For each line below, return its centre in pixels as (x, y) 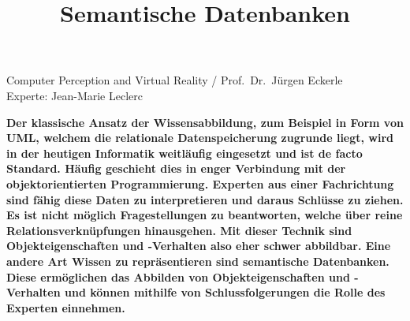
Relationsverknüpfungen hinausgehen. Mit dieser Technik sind (179, 230)
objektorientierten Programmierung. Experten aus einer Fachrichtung (200, 183)
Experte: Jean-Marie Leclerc (75, 95)
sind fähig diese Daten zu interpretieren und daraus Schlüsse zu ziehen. (205, 199)
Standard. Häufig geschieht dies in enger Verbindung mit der (176, 168)
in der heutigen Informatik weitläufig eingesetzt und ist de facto (184, 153)
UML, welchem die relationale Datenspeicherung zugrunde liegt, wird (200, 138)
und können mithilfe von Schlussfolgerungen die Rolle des (225, 292)
